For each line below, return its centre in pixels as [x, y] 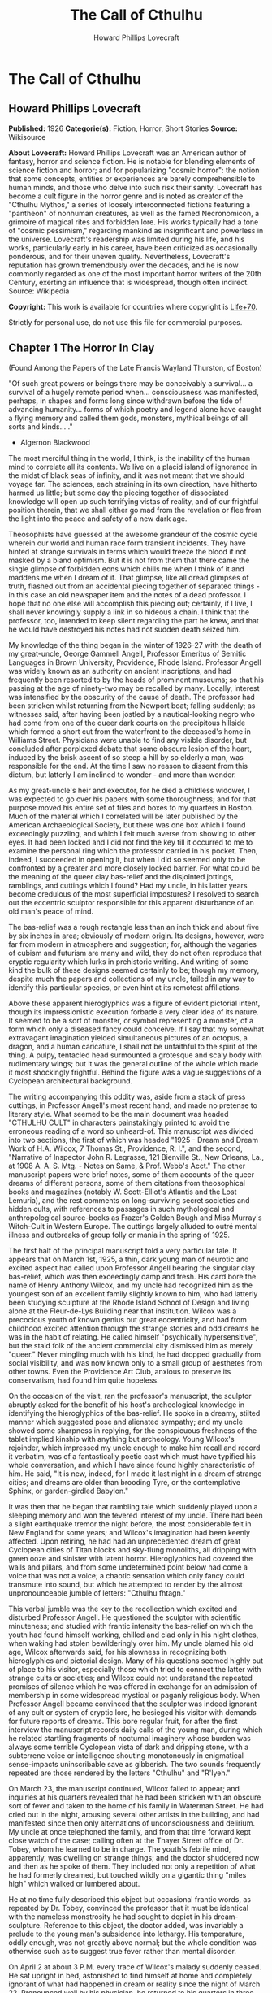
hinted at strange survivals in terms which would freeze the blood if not [127, 551]
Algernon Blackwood [55, 442]
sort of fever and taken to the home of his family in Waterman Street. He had [136, 1805]
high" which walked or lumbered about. [74, 1883]
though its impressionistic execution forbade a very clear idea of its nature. [134, 1012]
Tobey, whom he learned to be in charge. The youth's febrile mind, [120, 1849]
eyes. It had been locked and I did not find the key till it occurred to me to [131, 842]
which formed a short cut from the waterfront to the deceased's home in [130, 731]
